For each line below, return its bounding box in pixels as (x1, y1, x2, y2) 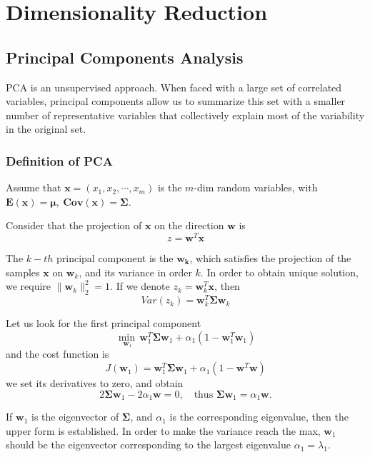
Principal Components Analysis (6, 46, 244, 68)
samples (6, 264, 40, 279)
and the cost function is (6, 346, 109, 361)
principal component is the (56, 251, 174, 266)
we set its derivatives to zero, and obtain (6, 376, 184, 391)
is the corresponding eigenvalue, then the (169, 409, 349, 424)
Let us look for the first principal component (6, 316, 201, 331)
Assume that (6, 180, 61, 195)
